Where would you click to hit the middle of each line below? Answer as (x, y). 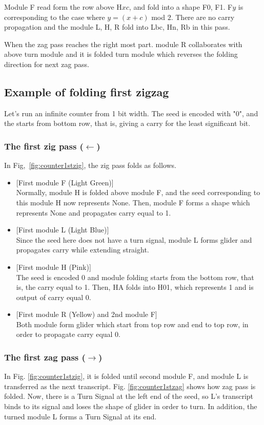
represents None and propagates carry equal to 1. (94, 212)
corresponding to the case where (55, 17)
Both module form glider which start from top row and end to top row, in (132, 324)
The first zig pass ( (44, 146)
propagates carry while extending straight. (83, 250)
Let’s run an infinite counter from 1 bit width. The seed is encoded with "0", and (131, 113)
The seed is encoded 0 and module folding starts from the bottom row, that (135, 277)
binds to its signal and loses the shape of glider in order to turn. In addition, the (131, 406)
